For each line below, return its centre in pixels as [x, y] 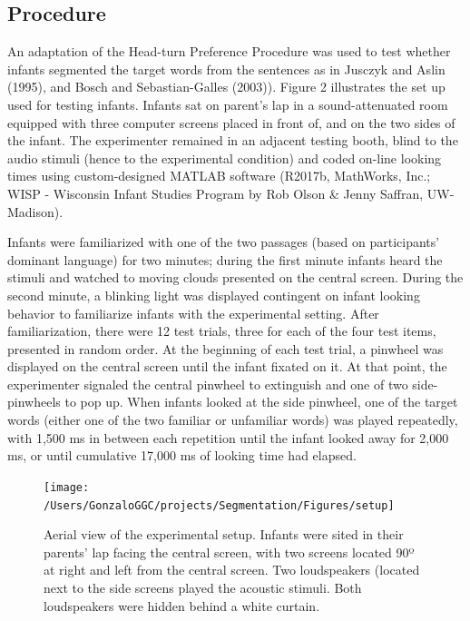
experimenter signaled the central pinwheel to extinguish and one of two [208, 384]
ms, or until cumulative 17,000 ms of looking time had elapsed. [182, 455]
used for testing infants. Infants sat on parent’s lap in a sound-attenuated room [228, 104]
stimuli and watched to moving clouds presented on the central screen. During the [235, 277]
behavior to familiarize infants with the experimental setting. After [193, 313]
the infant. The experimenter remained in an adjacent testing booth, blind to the [233, 140]
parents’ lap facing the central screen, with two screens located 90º [229, 552]
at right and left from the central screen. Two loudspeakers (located [232, 570]
